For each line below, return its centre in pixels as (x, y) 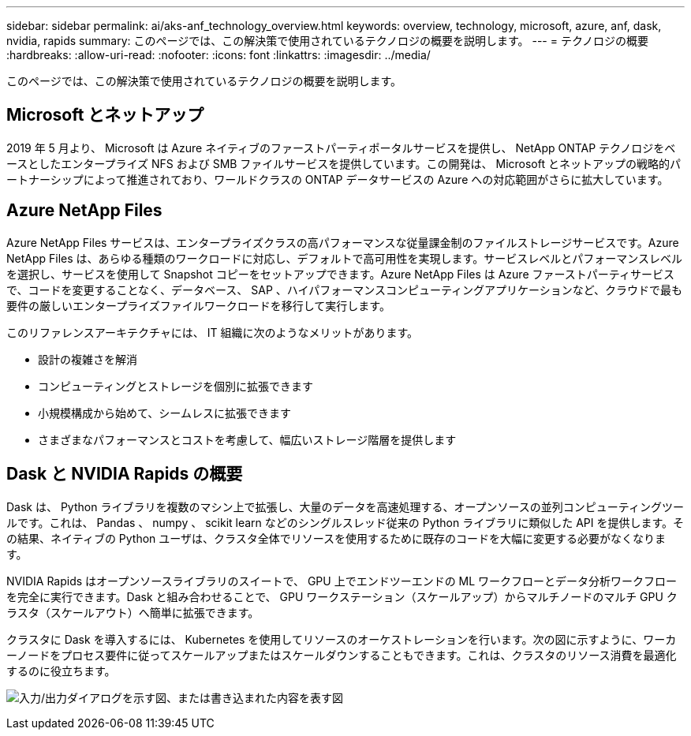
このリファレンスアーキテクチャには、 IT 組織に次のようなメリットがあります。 (213, 332)
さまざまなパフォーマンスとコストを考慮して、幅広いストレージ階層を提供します (247, 439)
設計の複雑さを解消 (88, 359)
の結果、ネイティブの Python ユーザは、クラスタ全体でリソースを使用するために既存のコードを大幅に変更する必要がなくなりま (336, 538)
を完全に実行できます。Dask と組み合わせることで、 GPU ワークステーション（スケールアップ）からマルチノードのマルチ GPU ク (342, 596)
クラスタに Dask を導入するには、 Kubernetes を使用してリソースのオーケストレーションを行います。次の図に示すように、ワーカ (342, 639)
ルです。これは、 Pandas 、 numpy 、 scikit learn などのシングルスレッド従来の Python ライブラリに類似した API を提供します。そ (345, 522)
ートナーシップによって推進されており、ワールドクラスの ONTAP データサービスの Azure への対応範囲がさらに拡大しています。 (338, 179)
